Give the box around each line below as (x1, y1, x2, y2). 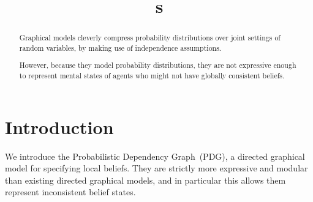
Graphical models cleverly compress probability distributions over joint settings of (19, 32, 281, 43)
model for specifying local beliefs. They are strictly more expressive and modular (5, 162, 308, 174)
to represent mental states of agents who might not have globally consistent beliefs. (19, 70, 285, 81)
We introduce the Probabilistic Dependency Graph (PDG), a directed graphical (5, 149, 305, 162)
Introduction (5, 114, 114, 139)
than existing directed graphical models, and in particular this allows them (5, 173, 286, 186)
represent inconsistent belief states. (5, 185, 136, 198)
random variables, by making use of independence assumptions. (19, 42, 222, 53)
